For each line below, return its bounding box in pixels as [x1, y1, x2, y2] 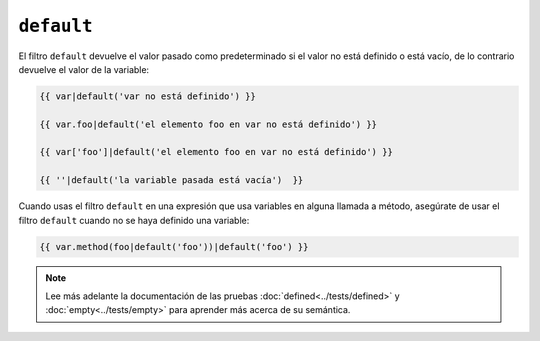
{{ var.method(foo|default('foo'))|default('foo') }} [39, 241, 309, 252]
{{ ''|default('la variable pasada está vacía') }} [39, 175, 304, 186]
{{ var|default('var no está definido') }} [39, 90, 257, 102]
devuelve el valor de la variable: [18, 63, 150, 75]
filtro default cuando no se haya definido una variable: [18, 214, 250, 226]
